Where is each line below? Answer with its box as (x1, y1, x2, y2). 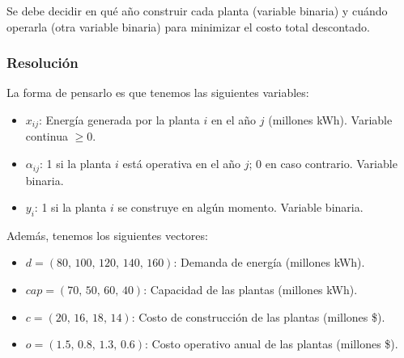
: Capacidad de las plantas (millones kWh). (143, 281, 358, 298)
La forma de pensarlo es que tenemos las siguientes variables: (6, 84, 309, 101)
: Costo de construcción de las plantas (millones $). (131, 308, 385, 325)
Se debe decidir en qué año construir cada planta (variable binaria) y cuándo (6, 2, 388, 19)
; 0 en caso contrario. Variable (249, 155, 398, 172)
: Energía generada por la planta (39, 112, 200, 128)
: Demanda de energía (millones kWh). (173, 254, 365, 271)
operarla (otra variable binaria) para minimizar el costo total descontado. (6, 18, 370, 35)
